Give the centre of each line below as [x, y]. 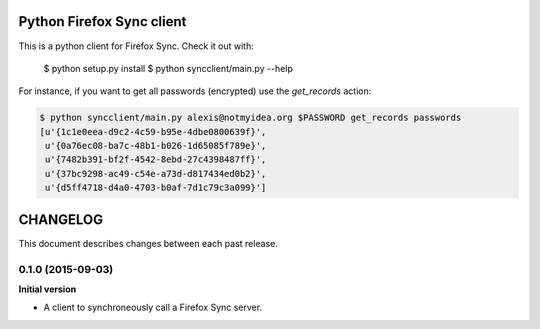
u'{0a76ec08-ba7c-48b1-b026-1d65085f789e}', [156, 146]
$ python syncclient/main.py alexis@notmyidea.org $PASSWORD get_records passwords [250, 118]
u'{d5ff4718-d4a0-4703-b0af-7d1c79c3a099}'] [156, 188]
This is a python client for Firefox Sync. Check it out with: [136, 46]
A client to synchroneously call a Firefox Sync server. [153, 307]
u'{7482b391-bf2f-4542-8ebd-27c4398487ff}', [156, 159]
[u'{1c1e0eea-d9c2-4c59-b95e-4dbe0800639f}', [153, 131]
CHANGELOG [61, 219]
